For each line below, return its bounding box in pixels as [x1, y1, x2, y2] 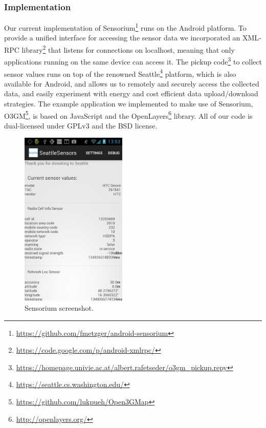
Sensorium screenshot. [25, 303, 94, 313]
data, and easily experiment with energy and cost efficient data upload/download [4, 88, 258, 99]
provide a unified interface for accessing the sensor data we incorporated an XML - [4, 32, 261, 43]
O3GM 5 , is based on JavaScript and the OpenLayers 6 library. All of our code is [4, 109, 253, 121]
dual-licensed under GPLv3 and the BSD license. [4, 120, 158, 131]
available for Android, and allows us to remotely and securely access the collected [4, 78, 259, 89]
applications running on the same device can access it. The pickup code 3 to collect [4, 55, 262, 67]
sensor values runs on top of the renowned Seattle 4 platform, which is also [4, 67, 236, 79]
